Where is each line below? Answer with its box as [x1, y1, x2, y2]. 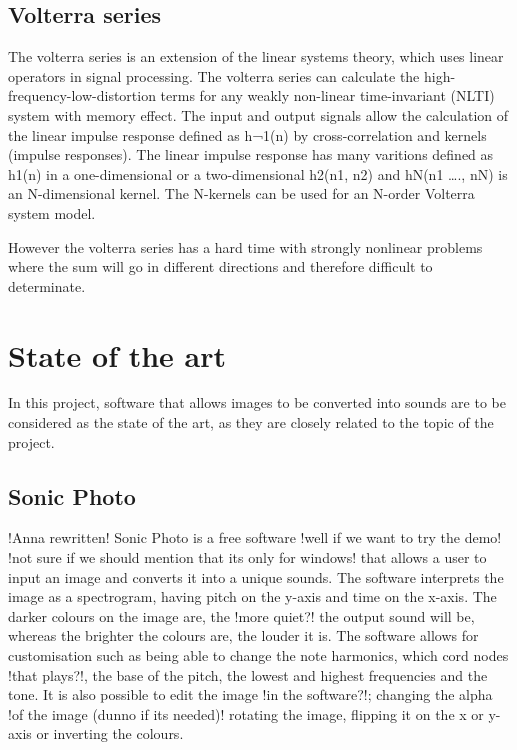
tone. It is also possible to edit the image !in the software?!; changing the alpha [8, 684, 493, 705]
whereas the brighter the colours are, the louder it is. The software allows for [8, 625, 479, 646]
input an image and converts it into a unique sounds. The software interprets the [8, 566, 504, 587]
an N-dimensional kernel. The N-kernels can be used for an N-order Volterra [8, 183, 475, 204]
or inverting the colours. [36, 723, 184, 744]
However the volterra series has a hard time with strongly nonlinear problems [8, 236, 483, 257]
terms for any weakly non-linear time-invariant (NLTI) [160, 85, 495, 106]
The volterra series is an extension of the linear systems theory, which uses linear [8, 46, 504, 67]
